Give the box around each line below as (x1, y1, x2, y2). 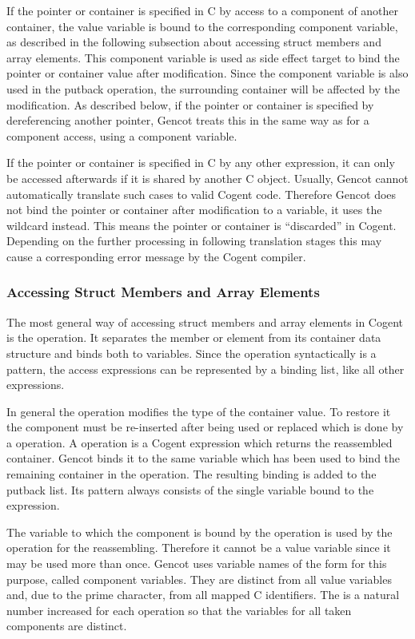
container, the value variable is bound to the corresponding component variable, (6, 18, 398, 34)
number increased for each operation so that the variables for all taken (6, 601, 352, 618)
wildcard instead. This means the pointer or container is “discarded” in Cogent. (6, 216, 397, 233)
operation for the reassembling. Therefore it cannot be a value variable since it (6, 539, 391, 556)
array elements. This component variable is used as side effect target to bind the (6, 49, 400, 65)
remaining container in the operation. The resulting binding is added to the (6, 466, 377, 482)
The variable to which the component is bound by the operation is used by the (6, 523, 393, 540)
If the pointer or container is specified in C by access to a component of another (6, 2, 399, 18)
